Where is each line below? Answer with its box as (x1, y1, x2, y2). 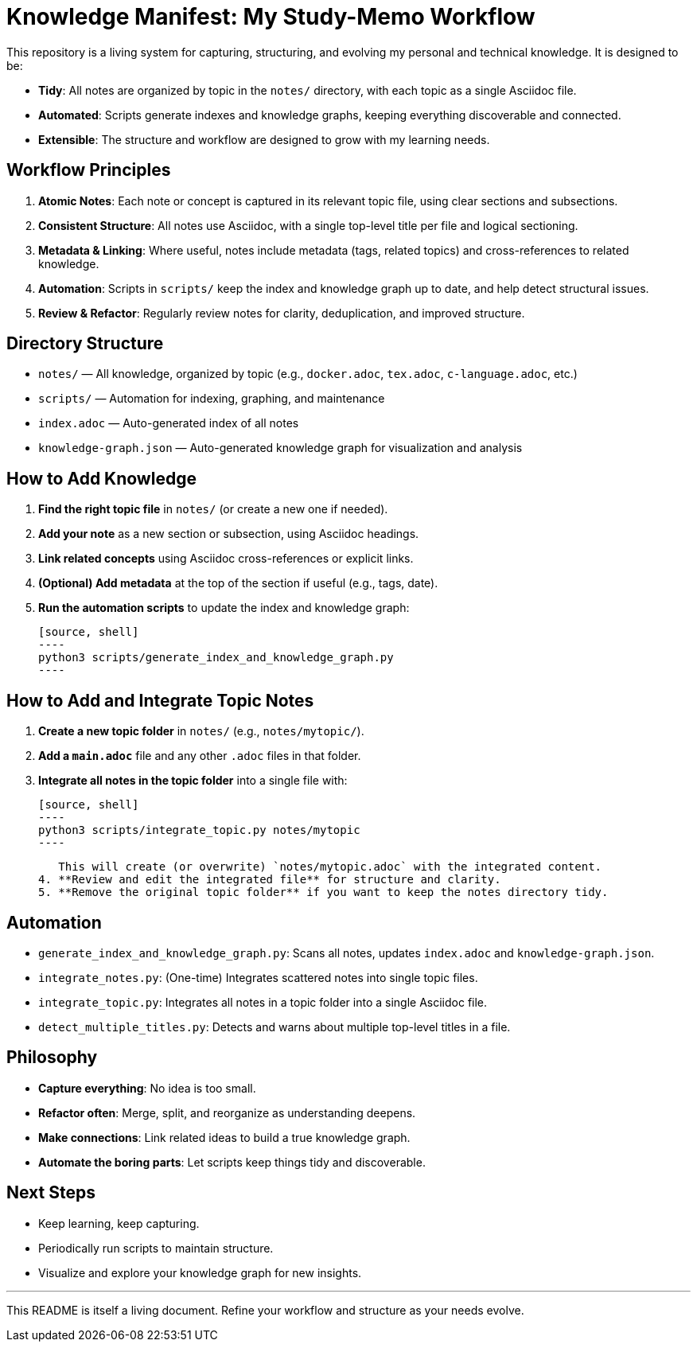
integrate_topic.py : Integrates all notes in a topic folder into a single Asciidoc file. (38, 995, 488, 1009)
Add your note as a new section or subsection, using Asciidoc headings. (38, 527, 419, 541)
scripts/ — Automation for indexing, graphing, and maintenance (38, 392, 385, 406)
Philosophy (6, 1047, 98, 1068)
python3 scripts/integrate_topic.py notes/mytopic (38, 824, 360, 837)
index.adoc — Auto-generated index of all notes (38, 416, 299, 431)
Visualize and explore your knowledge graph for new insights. (38, 1265, 362, 1280)
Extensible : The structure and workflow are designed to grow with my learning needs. (38, 132, 490, 146)
